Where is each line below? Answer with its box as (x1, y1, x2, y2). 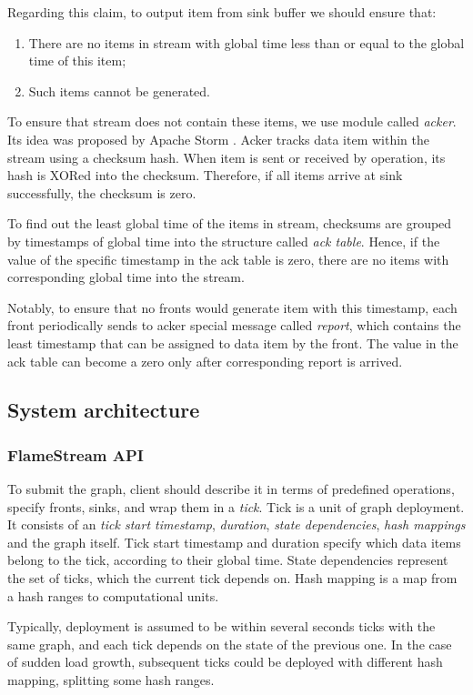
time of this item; (28, 51, 126, 70)
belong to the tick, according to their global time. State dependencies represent (7, 550, 448, 569)
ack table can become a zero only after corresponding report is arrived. (7, 351, 403, 370)
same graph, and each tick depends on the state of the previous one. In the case (7, 634, 452, 653)
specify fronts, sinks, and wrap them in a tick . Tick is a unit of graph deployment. (7, 497, 465, 516)
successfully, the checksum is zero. (7, 183, 196, 202)
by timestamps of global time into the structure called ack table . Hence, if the (7, 231, 440, 250)
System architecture (7, 396, 200, 424)
